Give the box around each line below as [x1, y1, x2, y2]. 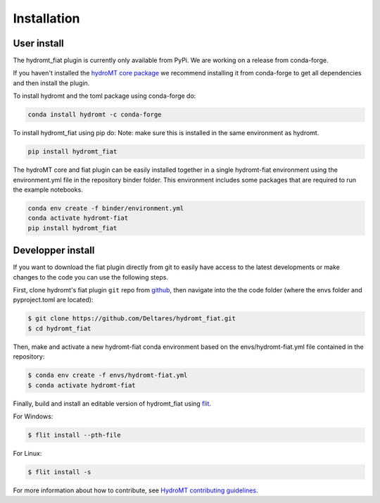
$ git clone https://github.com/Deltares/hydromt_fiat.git [27, 314, 236, 323]
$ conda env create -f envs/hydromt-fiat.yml [27, 371, 188, 380]
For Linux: [13, 449, 42, 457]
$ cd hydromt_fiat [27, 324, 91, 333]
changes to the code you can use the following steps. [13, 273, 169, 281]
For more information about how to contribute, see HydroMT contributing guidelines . [13, 486, 258, 495]
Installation [13, 11, 80, 26]
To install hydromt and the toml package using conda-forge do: [13, 92, 196, 100]
